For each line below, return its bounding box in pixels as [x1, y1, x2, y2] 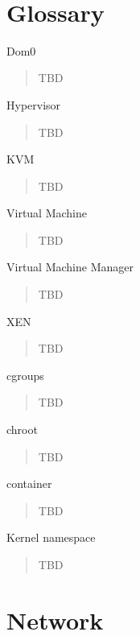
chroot [6, 421, 38, 438]
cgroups [6, 366, 44, 383]
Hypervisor [6, 96, 61, 113]
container [6, 475, 52, 492]
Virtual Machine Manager [6, 258, 134, 275]
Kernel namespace [6, 529, 96, 546]
